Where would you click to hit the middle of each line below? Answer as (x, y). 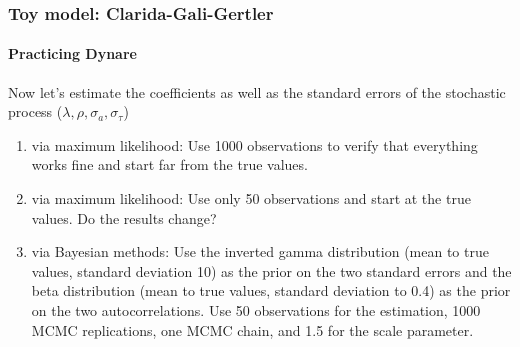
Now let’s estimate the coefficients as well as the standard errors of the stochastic (257, 91)
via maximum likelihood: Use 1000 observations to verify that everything (254, 144)
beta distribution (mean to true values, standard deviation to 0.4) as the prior (271, 290)
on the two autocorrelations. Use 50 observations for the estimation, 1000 (256, 309)
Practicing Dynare (72, 53)
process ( (35, 111)
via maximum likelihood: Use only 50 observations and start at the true (251, 198)
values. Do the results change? (124, 217)
